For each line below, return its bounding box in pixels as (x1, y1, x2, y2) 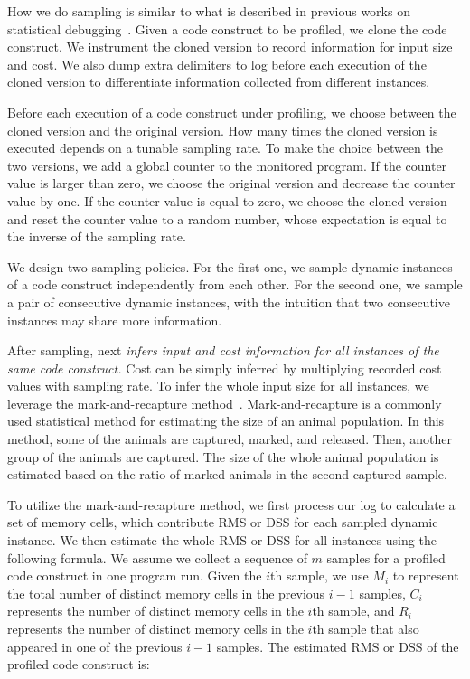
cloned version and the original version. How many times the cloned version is (7, 120, 438, 139)
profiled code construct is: (7, 655, 150, 674)
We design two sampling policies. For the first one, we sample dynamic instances (7, 257, 453, 276)
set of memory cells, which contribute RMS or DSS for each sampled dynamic (7, 513, 438, 532)
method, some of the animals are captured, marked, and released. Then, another (7, 429, 452, 448)
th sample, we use (270, 566, 369, 585)
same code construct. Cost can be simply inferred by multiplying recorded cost (7, 358, 442, 377)
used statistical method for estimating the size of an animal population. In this (7, 411, 445, 430)
